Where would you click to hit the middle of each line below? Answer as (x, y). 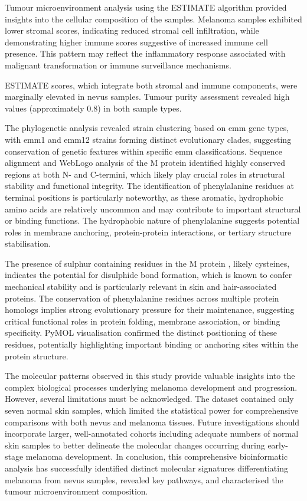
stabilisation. (28, 243)
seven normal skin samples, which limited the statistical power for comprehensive (151, 410)
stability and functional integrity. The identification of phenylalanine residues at (149, 186)
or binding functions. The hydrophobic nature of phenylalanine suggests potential (152, 220)
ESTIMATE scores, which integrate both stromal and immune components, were (151, 85)
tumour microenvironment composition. (76, 491)
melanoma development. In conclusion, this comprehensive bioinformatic (157, 456)
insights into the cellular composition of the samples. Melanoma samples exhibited (153, 19)
